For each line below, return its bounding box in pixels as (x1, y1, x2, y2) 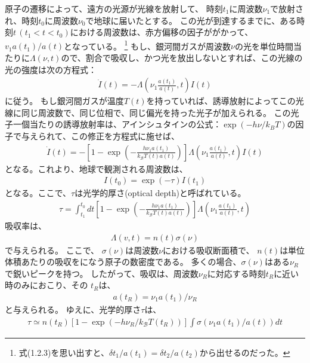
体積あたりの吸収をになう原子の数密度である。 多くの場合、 (5, 255, 241, 268)
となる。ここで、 (5, 187, 72, 199)
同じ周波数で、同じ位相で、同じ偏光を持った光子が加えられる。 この (21, 106, 291, 118)
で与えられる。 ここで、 (5, 243, 100, 256)
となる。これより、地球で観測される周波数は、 (5, 162, 188, 175)
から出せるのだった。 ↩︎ (199, 346, 290, 358)
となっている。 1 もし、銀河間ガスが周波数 (64, 38, 231, 52)
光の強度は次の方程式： (5, 63, 97, 75)
